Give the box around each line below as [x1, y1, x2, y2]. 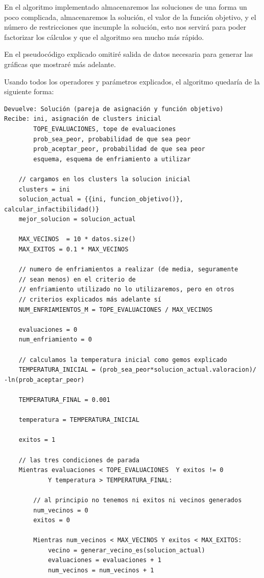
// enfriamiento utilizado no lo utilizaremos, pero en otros [18, 286, 235, 293]
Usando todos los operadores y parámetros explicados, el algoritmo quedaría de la [4, 76, 260, 87]
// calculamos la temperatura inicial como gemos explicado [18, 356, 227, 363]
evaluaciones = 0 [18, 326, 78, 333]
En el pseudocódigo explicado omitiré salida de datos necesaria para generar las [4, 49, 253, 59]
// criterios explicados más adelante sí [18, 296, 161, 304]
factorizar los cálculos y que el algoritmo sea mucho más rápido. [4, 31, 204, 42]
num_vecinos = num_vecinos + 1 [47, 567, 154, 574]
